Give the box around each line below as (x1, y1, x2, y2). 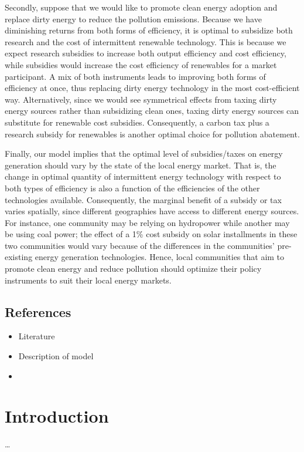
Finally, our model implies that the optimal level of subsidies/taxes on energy (5, 147, 283, 160)
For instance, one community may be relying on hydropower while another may (5, 216, 290, 228)
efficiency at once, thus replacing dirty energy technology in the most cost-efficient (5, 82, 300, 94)
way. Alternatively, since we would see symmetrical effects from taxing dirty (5, 93, 277, 105)
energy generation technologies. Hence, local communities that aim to (35, 251, 285, 263)
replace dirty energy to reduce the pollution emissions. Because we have (5, 12, 262, 25)
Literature (18, 330, 55, 342)
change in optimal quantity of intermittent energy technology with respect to (5, 170, 281, 183)
